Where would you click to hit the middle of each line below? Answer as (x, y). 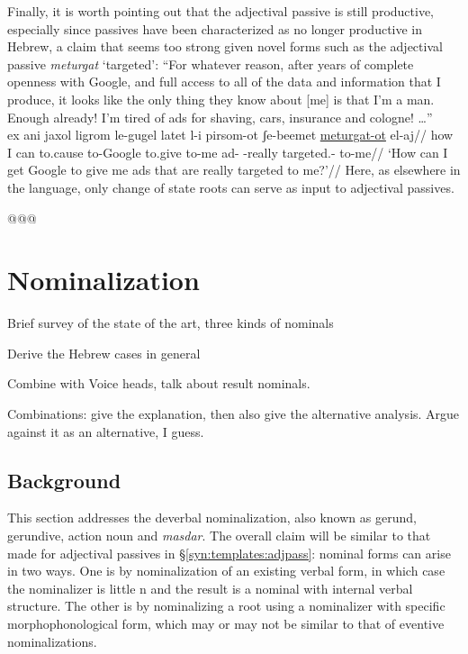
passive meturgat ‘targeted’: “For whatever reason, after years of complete (211, 64)
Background (64, 480)
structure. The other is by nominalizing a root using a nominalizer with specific (226, 606)
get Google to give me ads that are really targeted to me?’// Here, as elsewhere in (234, 170)
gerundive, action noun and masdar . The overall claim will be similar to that (219, 536)
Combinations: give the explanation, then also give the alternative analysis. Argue (234, 414)
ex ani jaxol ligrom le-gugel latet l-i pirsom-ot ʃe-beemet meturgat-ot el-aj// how (230, 135)
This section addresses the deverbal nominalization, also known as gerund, (212, 518)
